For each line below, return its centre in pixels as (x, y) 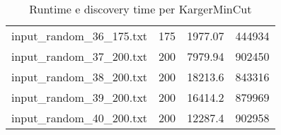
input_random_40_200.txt (80, 118)
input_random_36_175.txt (80, 36)
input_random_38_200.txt (80, 77)
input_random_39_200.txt (80, 97)
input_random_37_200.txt (80, 56)
